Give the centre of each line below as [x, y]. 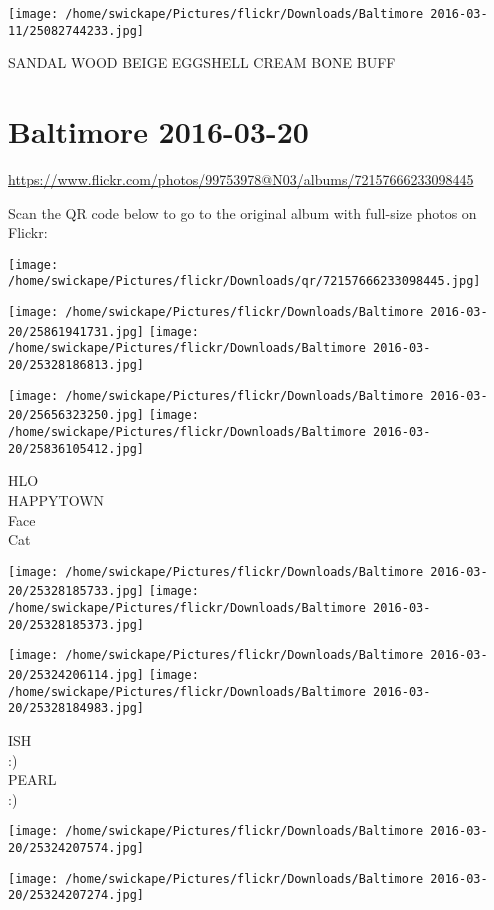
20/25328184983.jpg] [76, 708]
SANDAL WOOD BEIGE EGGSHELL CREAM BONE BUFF [202, 62]
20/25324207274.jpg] [76, 895]
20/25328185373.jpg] [76, 624]
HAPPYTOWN [56, 499]
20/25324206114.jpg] [76, 675]
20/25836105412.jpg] [76, 448]
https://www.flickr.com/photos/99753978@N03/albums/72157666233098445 [241, 179]
